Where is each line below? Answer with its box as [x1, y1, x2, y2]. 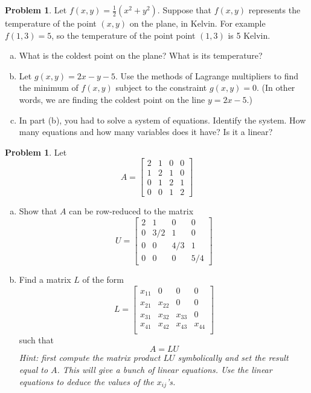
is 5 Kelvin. [228, 28, 271, 41]
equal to [19, 363, 48, 375]
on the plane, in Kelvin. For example [129, 17, 266, 29]
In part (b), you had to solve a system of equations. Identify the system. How [19, 113, 306, 126]
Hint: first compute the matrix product [19, 351, 161, 364]
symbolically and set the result [178, 351, 289, 364]
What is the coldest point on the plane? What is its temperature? [19, 49, 263, 62]
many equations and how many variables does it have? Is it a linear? [19, 125, 273, 138]
